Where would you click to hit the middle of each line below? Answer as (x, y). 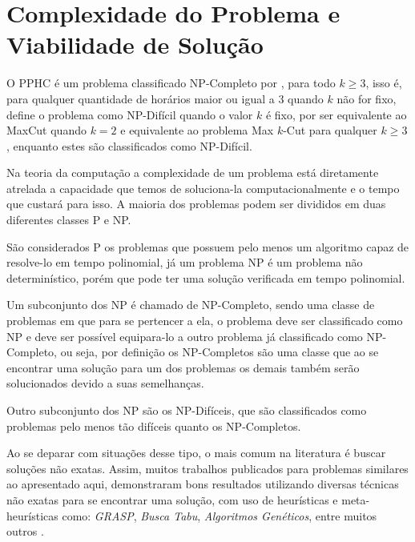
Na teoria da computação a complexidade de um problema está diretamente (193, 173)
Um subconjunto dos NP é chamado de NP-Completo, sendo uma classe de (191, 305)
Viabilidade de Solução (135, 44)
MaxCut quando (46, 130)
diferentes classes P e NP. (69, 220)
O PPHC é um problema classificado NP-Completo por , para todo (171, 83)
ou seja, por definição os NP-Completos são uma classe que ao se (220, 352)
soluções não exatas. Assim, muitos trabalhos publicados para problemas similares (207, 468)
